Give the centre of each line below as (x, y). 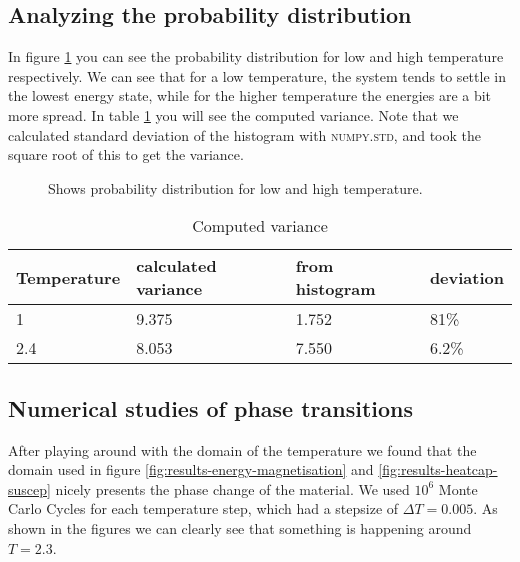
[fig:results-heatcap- (438, 469)
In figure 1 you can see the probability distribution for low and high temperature (256, 56)
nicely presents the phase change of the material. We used (232, 488)
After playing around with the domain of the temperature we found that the (242, 449)
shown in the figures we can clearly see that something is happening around (240, 527)
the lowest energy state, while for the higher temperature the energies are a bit (250, 95)
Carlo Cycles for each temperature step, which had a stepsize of (203, 508)
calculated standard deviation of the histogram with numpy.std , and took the (244, 134)
